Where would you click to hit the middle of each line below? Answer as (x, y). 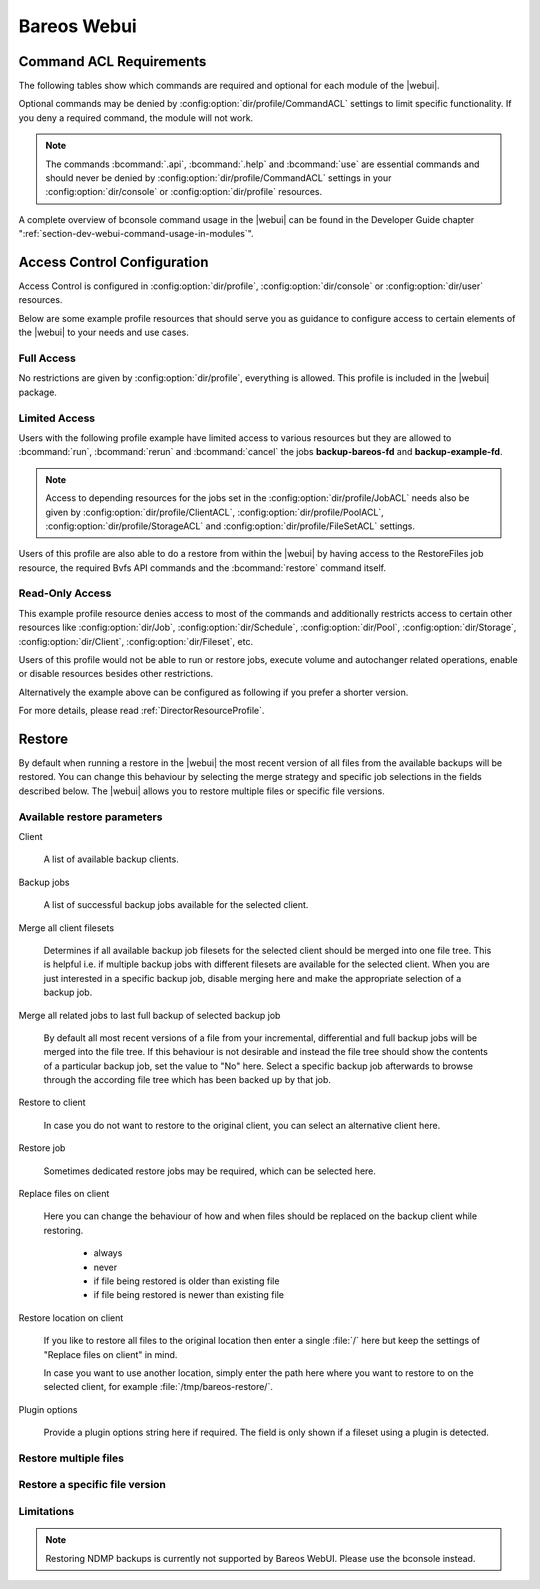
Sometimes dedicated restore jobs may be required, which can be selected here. (210, 1171)
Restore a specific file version (92, 1485)
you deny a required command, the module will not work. (136, 117)
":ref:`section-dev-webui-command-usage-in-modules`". (136, 234)
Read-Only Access (65, 593)
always (108, 1253)
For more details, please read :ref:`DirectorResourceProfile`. (141, 711)
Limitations (46, 1511)
